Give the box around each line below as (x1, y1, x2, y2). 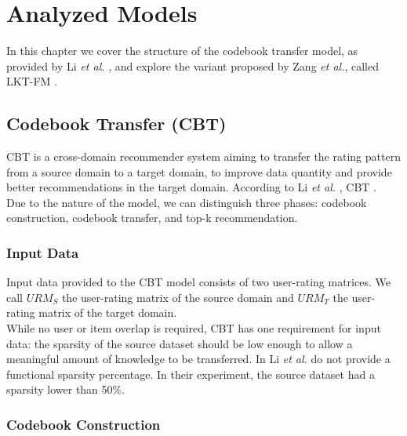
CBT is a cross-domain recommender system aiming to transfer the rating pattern (6, 148, 401, 165)
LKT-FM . (6, 73, 57, 89)
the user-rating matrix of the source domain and (61, 289, 294, 305)
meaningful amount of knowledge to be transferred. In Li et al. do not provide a (6, 351, 391, 367)
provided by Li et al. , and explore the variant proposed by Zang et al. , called (6, 57, 379, 74)
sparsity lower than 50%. (6, 381, 125, 398)
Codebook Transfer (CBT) (6, 111, 227, 136)
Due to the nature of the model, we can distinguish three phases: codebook (6, 194, 367, 210)
